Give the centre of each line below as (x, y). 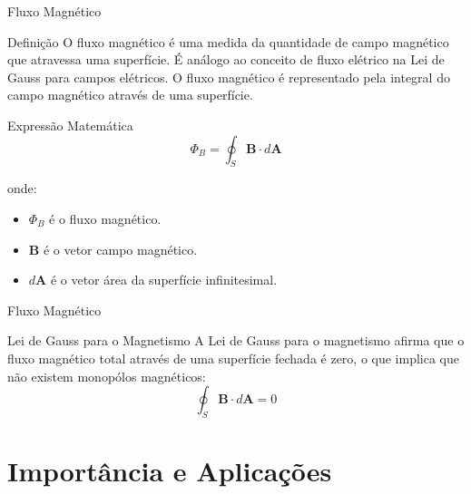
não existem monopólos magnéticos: (107, 376)
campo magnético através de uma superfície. (130, 95)
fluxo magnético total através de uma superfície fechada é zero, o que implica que (234, 358)
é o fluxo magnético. (105, 218)
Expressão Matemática (70, 125)
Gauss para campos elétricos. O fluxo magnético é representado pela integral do (229, 77)
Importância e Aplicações (170, 471)
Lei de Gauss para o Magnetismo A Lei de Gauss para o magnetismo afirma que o (236, 340)
